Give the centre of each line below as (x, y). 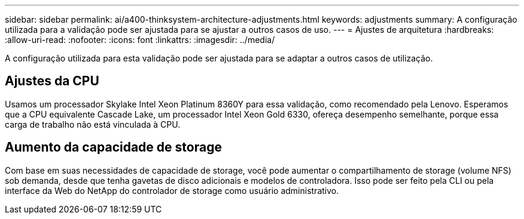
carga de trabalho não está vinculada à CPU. (93, 124)
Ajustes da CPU (52, 81)
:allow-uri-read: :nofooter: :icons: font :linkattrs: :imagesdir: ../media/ (140, 40)
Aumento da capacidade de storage (113, 147)
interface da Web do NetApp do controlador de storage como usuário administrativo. (172, 190)
